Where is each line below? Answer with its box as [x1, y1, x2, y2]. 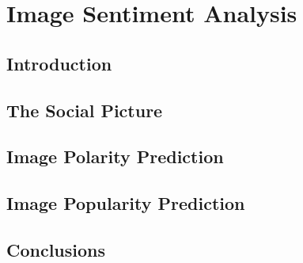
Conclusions [6, 237, 106, 261]
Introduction [6, 51, 112, 75]
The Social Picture [6, 97, 163, 122]
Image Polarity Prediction [6, 144, 224, 169]
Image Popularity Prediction [6, 191, 245, 215]
